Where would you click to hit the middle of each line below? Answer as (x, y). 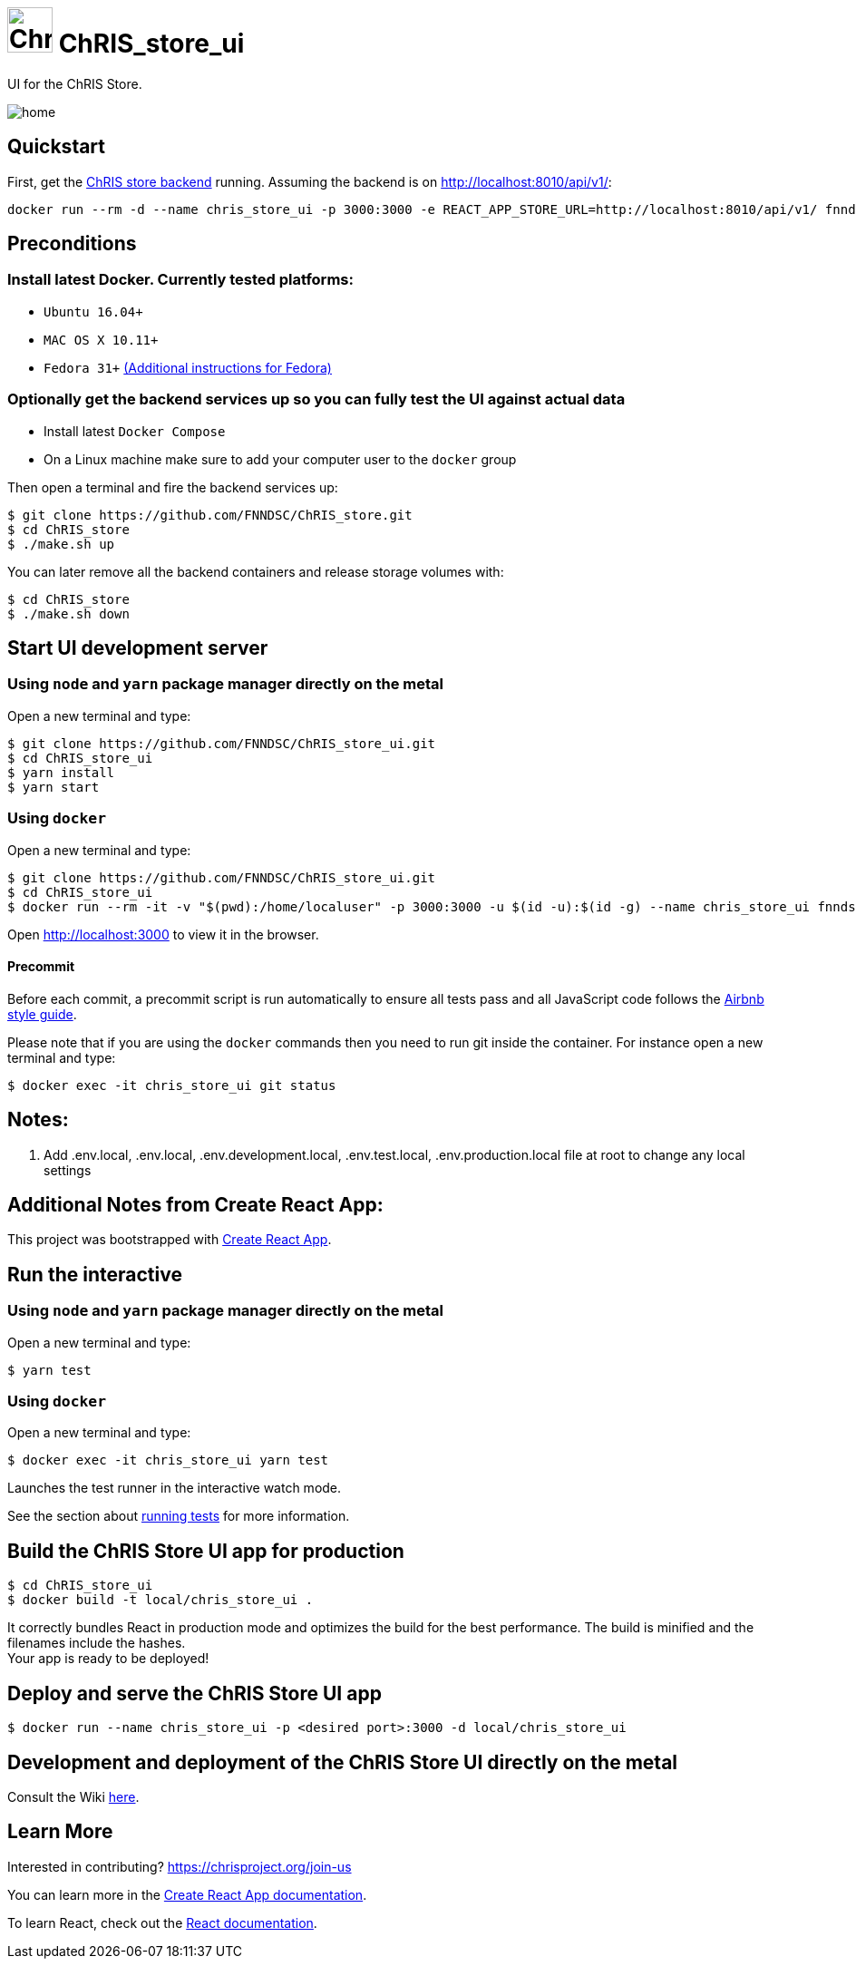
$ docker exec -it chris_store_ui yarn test (168, 1460)
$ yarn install (61, 772)
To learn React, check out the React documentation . (162, 1922)
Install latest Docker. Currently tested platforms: (180, 280)
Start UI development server (138, 647)
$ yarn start (53, 787)
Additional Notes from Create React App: (195, 1205)
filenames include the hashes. (97, 1643)
